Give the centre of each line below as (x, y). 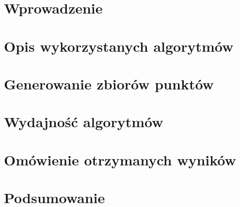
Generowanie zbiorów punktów (109, 83)
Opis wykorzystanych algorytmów (119, 46)
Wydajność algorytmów (84, 122)
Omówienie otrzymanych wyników (120, 159)
